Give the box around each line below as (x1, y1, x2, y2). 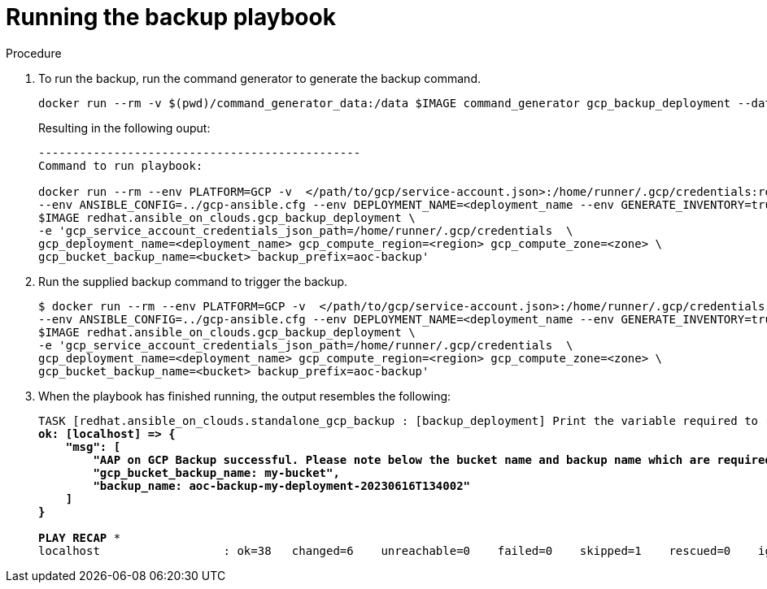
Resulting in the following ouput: (38, 120, 211, 135)
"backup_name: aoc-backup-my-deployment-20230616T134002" (93, 479, 471, 492)
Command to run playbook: (38, 158, 203, 172)
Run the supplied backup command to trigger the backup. (38, 274, 348, 288)
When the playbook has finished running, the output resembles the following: (38, 388, 451, 403)
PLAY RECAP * (38, 531, 121, 544)
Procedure (6, 45, 62, 60)
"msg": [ (65, 440, 121, 453)
